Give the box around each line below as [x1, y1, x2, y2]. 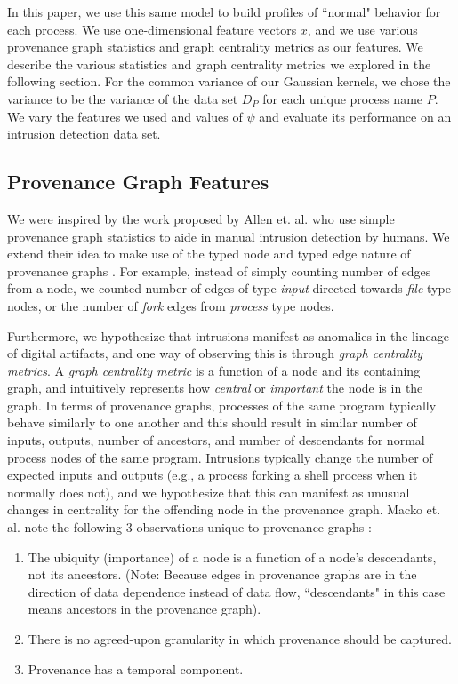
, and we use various [307, 20, 418, 38]
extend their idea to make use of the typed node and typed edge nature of [7, 244, 411, 263]
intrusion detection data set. [7, 124, 161, 143]
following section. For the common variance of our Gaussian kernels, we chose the [7, 72, 451, 91]
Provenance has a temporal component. [28, 659, 244, 678]
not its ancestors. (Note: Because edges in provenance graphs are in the [28, 565, 417, 584]
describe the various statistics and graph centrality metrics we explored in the [7, 54, 431, 73]
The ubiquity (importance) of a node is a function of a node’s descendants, [28, 547, 437, 566]
